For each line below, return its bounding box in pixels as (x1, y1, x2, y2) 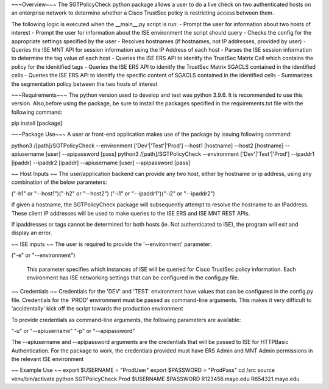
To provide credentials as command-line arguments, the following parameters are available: (11, 316, 241, 323)
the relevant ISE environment (11, 356, 84, 363)
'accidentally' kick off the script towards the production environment (11, 305, 183, 312)
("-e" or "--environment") (11, 251, 76, 259)
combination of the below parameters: (11, 178, 107, 186)
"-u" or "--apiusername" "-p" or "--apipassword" (11, 327, 135, 334)
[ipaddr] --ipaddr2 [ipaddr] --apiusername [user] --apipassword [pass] (11, 159, 191, 166)
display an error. (11, 229, 52, 237)
